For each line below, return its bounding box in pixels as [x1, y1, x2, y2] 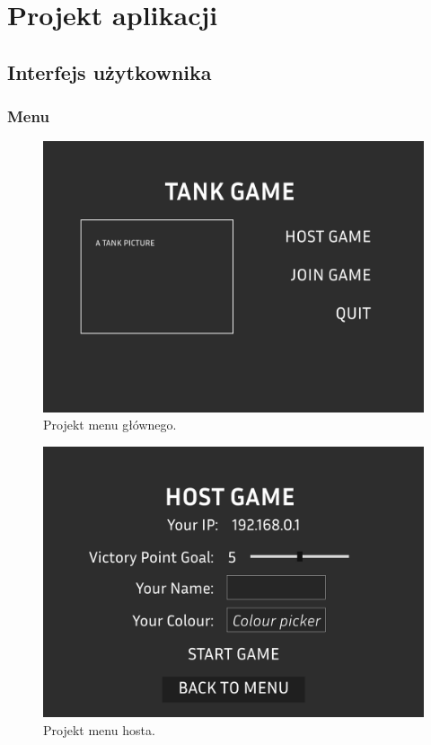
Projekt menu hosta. [43, 721, 155, 740]
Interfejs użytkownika [7, 58, 212, 85]
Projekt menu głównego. [43, 415, 177, 434]
